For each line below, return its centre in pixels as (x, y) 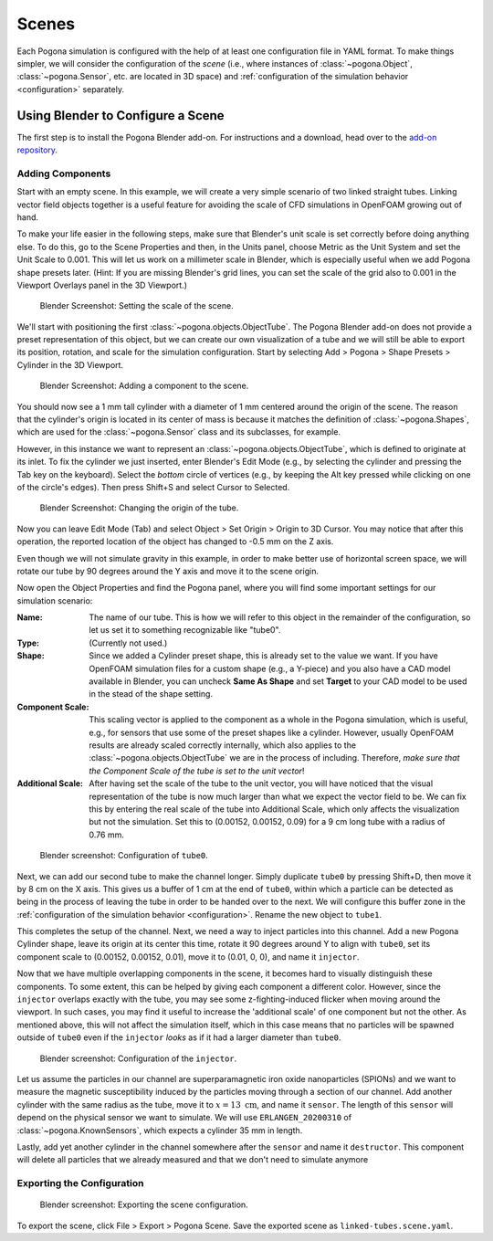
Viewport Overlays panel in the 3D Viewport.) (102, 285)
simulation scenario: (55, 600)
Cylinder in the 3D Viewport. (70, 364)
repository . (37, 150)
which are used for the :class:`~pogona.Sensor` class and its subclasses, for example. (179, 432)
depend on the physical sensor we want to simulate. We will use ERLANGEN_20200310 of (184, 1118)
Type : (28, 643)
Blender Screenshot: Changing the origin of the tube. (139, 508)
